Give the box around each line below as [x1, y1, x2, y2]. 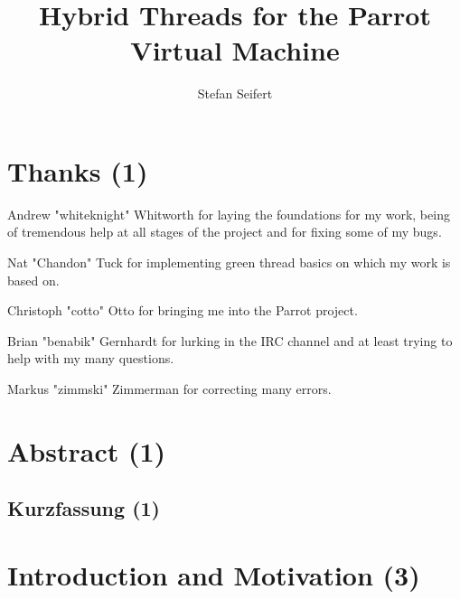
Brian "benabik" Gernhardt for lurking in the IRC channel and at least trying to [7, 331, 453, 350]
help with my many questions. [7, 349, 174, 368]
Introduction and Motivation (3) [7, 556, 420, 593]
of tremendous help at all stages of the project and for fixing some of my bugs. [7, 222, 442, 241]
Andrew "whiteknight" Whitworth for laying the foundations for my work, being [7, 204, 450, 223]
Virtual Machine [130, 32, 340, 69]
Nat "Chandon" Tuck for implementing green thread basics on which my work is [7, 253, 451, 272]
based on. [7, 270, 60, 289]
